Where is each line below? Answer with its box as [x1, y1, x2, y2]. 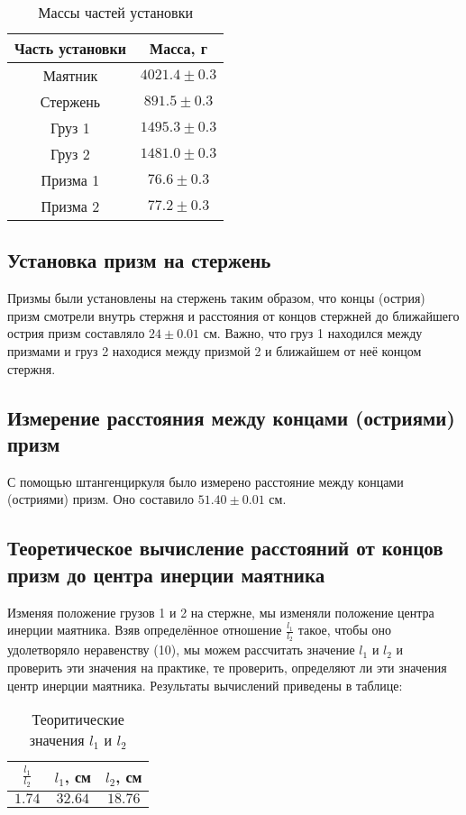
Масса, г [150, 38, 208, 59]
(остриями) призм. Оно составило [7, 490, 195, 508]
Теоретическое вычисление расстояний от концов [7, 534, 443, 562]
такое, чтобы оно [297, 620, 391, 639]
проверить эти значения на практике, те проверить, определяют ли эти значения [7, 657, 447, 676]
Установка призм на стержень [7, 246, 271, 274]
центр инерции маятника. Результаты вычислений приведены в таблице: [7, 675, 403, 694]
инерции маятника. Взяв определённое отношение [7, 620, 282, 639]
